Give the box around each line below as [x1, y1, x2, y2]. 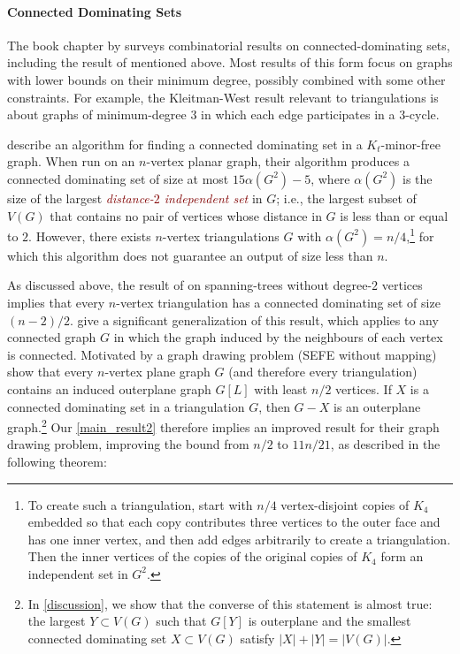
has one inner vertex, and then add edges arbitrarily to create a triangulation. [27, 529, 451, 548]
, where [310, 169, 350, 187]
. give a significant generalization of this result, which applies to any [70, 310, 439, 329]
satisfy [240, 628, 275, 647]
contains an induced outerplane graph [7, 379, 211, 398]
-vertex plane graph [104, 362, 211, 381]
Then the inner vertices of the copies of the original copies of [27, 547, 357, 566]
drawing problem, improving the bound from [7, 435, 249, 453]
